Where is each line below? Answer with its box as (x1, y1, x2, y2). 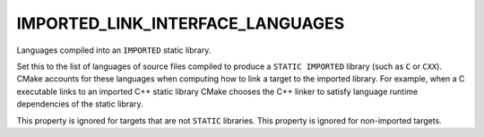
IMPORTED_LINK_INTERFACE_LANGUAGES (16, 13, 345, 33)
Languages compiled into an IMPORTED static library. (16, 45, 212, 56)
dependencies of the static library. (16, 98, 143, 109)
